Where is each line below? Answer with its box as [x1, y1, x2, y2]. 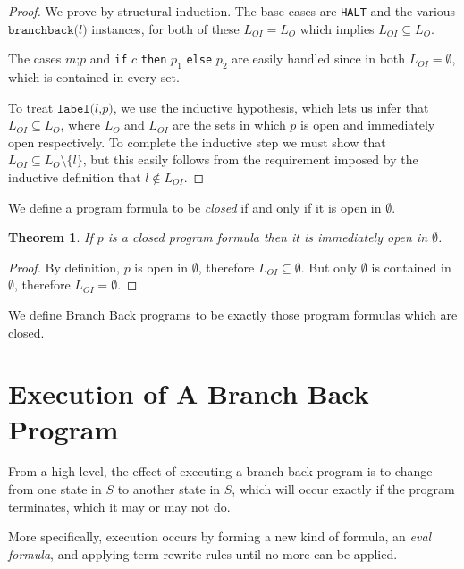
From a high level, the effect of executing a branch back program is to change [8, 462, 433, 481]
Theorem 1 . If [8, 228, 93, 247]
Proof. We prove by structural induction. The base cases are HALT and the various [8, 2, 456, 20]
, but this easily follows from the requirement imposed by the [82, 150, 418, 169]
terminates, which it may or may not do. [8, 497, 231, 515]
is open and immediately [300, 115, 435, 134]
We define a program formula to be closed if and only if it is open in [8, 197, 382, 216]
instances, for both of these [91, 19, 240, 38]
